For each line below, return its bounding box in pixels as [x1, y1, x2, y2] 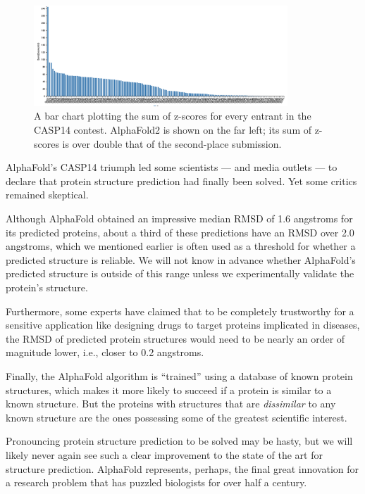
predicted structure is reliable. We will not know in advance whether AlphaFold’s [6, 252, 356, 267]
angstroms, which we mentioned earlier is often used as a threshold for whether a [6, 239, 356, 253]
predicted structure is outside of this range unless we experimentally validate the [6, 266, 354, 281]
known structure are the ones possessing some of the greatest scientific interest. [6, 410, 347, 424]
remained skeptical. [6, 187, 89, 202]
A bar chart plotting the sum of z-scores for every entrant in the [34, 108, 311, 123]
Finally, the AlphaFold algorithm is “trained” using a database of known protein [6, 368, 353, 383]
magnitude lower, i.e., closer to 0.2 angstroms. [6, 345, 204, 360]
